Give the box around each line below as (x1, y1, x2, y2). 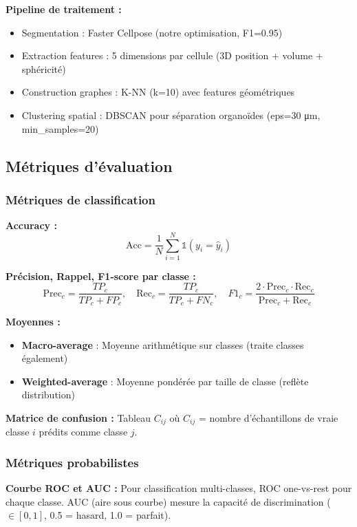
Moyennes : (6, 314, 61, 328)
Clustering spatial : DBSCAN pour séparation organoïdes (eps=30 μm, (21, 107, 321, 122)
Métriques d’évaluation (6, 155, 173, 176)
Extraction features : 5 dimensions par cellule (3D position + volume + (21, 48, 323, 63)
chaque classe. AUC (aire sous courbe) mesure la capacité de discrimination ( (6, 494, 331, 508)
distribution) (21, 387, 75, 402)
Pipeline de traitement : (6, 2, 122, 16)
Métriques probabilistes (6, 453, 139, 471)
